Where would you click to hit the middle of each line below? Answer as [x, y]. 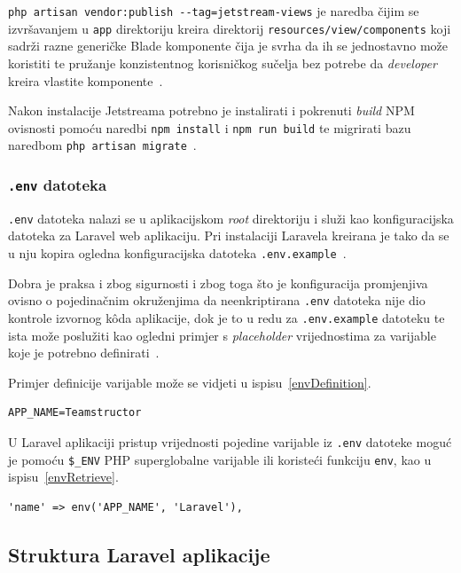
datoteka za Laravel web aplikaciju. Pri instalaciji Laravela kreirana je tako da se [229, 235]
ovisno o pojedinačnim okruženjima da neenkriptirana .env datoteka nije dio [217, 300]
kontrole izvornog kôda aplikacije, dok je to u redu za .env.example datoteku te [227, 317]
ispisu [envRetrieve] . [63, 477]
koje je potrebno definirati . [84, 353]
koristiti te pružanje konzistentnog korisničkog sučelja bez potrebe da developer [223, 63]
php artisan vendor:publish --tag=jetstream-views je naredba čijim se [214, 11]
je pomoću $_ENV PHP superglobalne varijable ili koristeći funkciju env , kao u [220, 459]
